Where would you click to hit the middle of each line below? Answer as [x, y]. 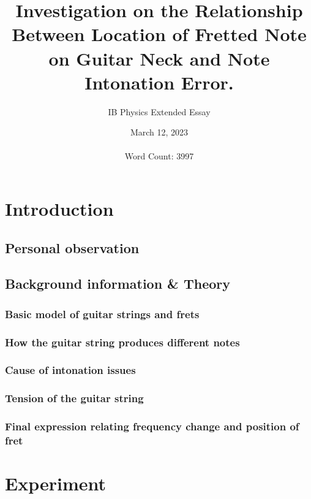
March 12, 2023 [159, 132]
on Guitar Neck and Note [159, 58]
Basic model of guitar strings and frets [102, 314]
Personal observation [72, 247]
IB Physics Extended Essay [159, 111]
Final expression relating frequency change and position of [152, 426]
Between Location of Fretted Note [159, 34]
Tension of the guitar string [74, 398]
